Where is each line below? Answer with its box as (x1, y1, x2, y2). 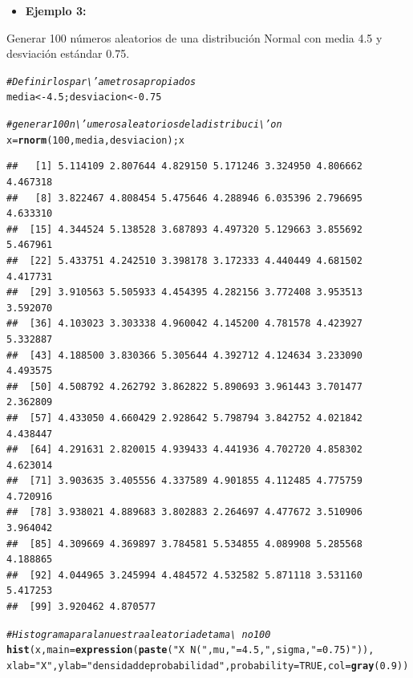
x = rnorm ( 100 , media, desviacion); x (6, 134, 184, 146)
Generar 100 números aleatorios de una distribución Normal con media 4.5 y (6, 29, 383, 46)
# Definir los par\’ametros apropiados (6, 75, 196, 87)
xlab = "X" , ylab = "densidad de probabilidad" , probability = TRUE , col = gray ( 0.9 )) (6, 660, 409, 672)
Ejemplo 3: (25, 2, 87, 18)
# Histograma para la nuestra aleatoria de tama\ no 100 (6, 628, 271, 640)
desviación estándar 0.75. (6, 45, 130, 62)
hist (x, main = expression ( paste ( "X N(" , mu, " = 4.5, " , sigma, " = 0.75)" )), (6, 644, 375, 656)
